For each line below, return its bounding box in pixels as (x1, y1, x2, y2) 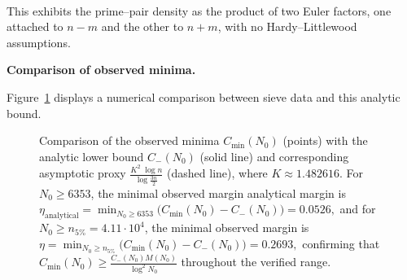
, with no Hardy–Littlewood (217, 18, 357, 35)
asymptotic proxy (39, 164, 126, 182)
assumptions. (7, 33, 71, 50)
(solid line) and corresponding (199, 147, 349, 164)
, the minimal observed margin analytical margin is (90, 184, 346, 201)
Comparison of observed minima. (7, 61, 196, 78)
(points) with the (282, 132, 368, 149)
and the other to (101, 18, 184, 35)
